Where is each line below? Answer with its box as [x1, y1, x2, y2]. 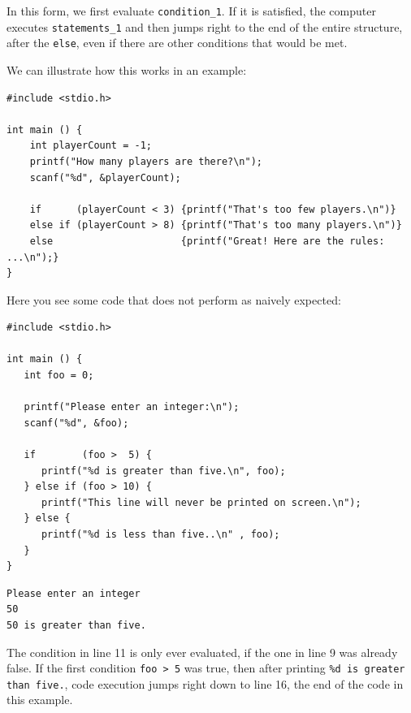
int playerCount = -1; [29, 140, 152, 152]
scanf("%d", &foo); [24, 417, 129, 429]
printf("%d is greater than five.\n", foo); [41, 465, 286, 477]
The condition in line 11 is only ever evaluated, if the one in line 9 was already [6, 643, 398, 660]
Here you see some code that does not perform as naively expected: [6, 291, 341, 308]
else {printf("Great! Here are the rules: [29, 235, 385, 247]
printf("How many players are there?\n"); [29, 155, 262, 167]
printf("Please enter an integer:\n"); [24, 401, 240, 413]
